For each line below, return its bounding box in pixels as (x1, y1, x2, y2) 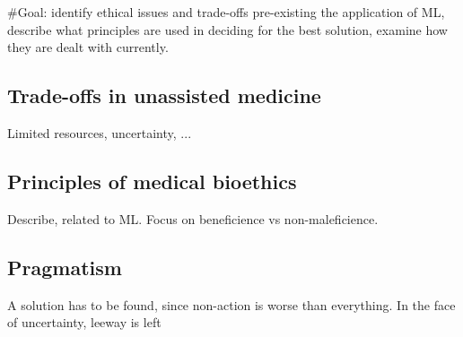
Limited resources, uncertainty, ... (7, 123, 192, 142)
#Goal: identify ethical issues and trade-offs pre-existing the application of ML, (7, 3, 445, 21)
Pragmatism (7, 253, 122, 281)
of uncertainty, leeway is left (7, 313, 162, 332)
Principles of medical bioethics (7, 167, 297, 194)
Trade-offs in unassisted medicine (7, 82, 321, 109)
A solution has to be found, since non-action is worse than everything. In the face (7, 295, 456, 314)
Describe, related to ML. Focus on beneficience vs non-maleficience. (7, 209, 379, 228)
